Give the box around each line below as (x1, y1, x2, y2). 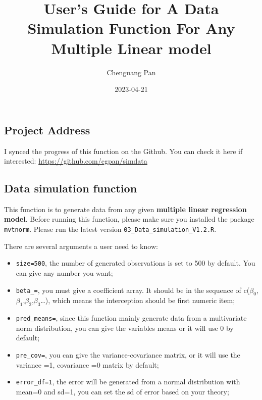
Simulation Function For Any (27, 18, 235, 38)
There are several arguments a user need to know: (4, 240, 158, 251)
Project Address (4, 122, 90, 137)
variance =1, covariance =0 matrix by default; (16, 359, 159, 370)
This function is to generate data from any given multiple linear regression (4, 204, 247, 214)
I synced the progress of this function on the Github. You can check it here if (4, 145, 243, 156)
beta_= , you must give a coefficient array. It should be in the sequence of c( (16, 284, 250, 295)
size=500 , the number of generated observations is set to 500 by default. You (16, 258, 255, 268)
